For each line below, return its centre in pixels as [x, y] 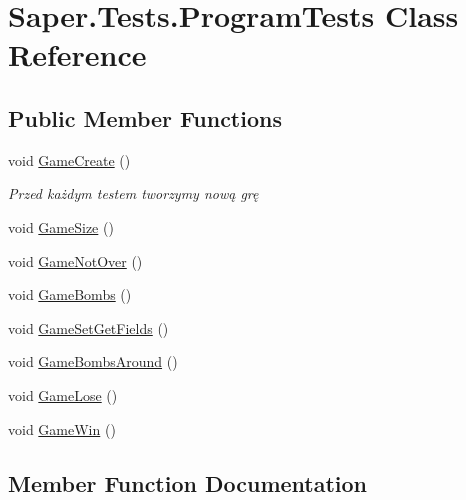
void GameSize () [61, 226]
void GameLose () [63, 394]
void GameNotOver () [75, 260]
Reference [77, 54]
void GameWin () [62, 428]
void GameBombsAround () [93, 361]
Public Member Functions [145, 117]
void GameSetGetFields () [88, 327]
